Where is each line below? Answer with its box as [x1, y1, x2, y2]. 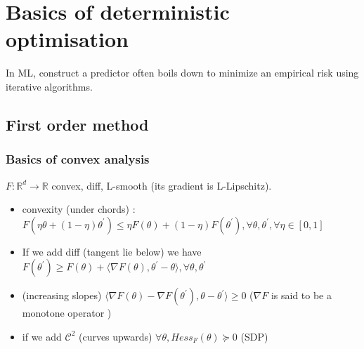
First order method [6, 113, 149, 135]
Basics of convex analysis [6, 150, 150, 168]
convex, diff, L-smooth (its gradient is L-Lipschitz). [51, 178, 272, 192]
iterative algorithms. [6, 79, 93, 93]
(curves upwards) [78, 329, 152, 343]
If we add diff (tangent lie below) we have [22, 244, 202, 258]
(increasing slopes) [22, 288, 102, 303]
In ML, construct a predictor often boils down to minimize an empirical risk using [6, 65, 359, 80]
